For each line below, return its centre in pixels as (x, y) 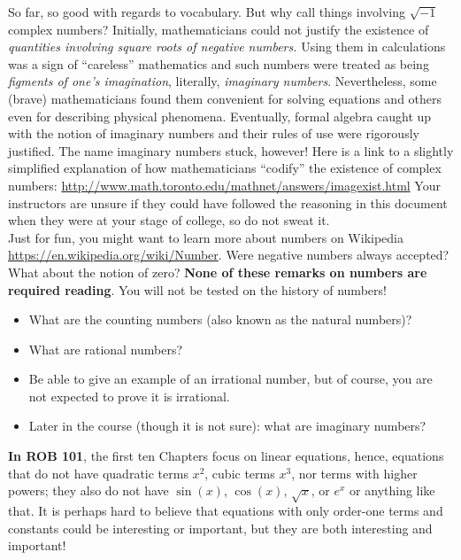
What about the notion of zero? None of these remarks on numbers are (218, 272)
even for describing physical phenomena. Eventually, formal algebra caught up (220, 116)
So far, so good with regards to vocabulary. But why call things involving (207, 12)
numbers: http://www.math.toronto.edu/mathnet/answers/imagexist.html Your (224, 185)
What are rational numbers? (106, 349)
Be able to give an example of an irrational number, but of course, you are (230, 379)
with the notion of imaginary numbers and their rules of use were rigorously (214, 133)
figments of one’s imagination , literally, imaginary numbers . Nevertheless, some (223, 81)
